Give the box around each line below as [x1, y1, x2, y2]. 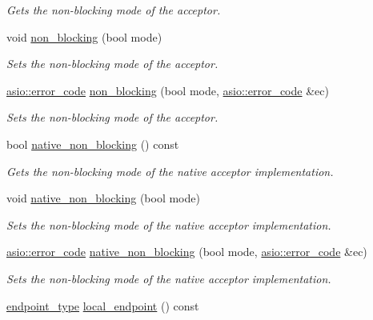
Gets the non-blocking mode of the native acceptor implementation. [6, 162, 334, 179]
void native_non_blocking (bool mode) [6, 190, 200, 206]
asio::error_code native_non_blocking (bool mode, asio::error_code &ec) [6, 243, 367, 260]
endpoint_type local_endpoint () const [6, 297, 199, 314]
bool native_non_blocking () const [6, 135, 179, 152]
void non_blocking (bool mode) [6, 28, 162, 45]
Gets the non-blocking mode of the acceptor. [6, 2, 221, 18]
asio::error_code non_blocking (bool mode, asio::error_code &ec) [6, 82, 329, 98]
